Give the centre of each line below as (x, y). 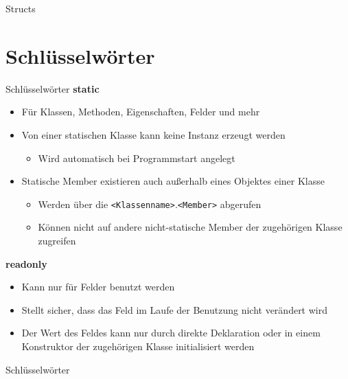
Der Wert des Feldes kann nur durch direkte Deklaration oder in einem (171, 333)
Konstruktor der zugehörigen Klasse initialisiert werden (138, 346)
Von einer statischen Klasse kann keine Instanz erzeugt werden (153, 134)
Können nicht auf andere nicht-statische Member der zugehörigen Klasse (190, 227)
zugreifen (57, 240)
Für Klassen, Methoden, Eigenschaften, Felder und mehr (141, 112)
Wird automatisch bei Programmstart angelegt (137, 158)
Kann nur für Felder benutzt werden (98, 287)
